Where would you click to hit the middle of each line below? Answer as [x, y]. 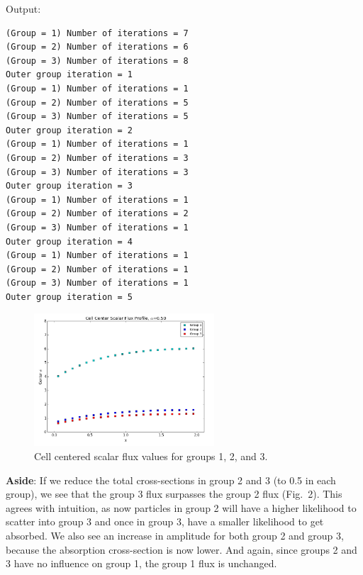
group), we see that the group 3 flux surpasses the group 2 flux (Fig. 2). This [174, 494]
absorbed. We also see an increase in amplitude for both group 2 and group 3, [175, 535]
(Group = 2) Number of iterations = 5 [97, 102]
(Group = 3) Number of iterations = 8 [97, 61]
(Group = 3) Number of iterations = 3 [97, 172]
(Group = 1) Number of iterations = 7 [97, 33]
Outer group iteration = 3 [69, 186]
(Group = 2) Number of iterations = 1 [97, 269]
